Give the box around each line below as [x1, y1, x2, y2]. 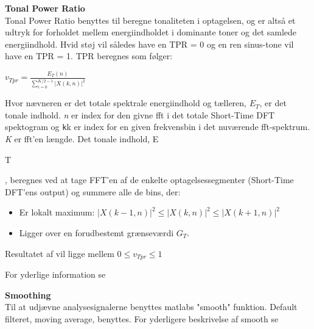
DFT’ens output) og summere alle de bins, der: [5, 185, 181, 198]
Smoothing [5, 288, 51, 301]
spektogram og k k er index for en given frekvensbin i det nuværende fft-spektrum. [5, 120, 310, 133]
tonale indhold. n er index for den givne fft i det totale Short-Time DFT [5, 108, 275, 121]
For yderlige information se [5, 267, 106, 280]
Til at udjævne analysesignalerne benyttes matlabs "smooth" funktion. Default [5, 300, 298, 313]
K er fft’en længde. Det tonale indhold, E [5, 132, 159, 145]
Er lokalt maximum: [19, 206, 95, 219]
